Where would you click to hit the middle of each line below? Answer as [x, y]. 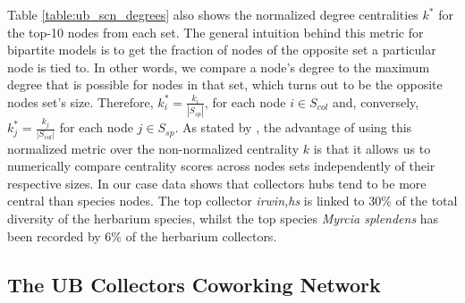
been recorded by [54, 236]
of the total [427, 201]
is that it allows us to [372, 148]
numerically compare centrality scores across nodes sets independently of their [221, 166]
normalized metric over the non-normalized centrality [153, 148]
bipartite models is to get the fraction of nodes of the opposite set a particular [222, 50]
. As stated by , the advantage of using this [293, 127]
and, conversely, [376, 101]
